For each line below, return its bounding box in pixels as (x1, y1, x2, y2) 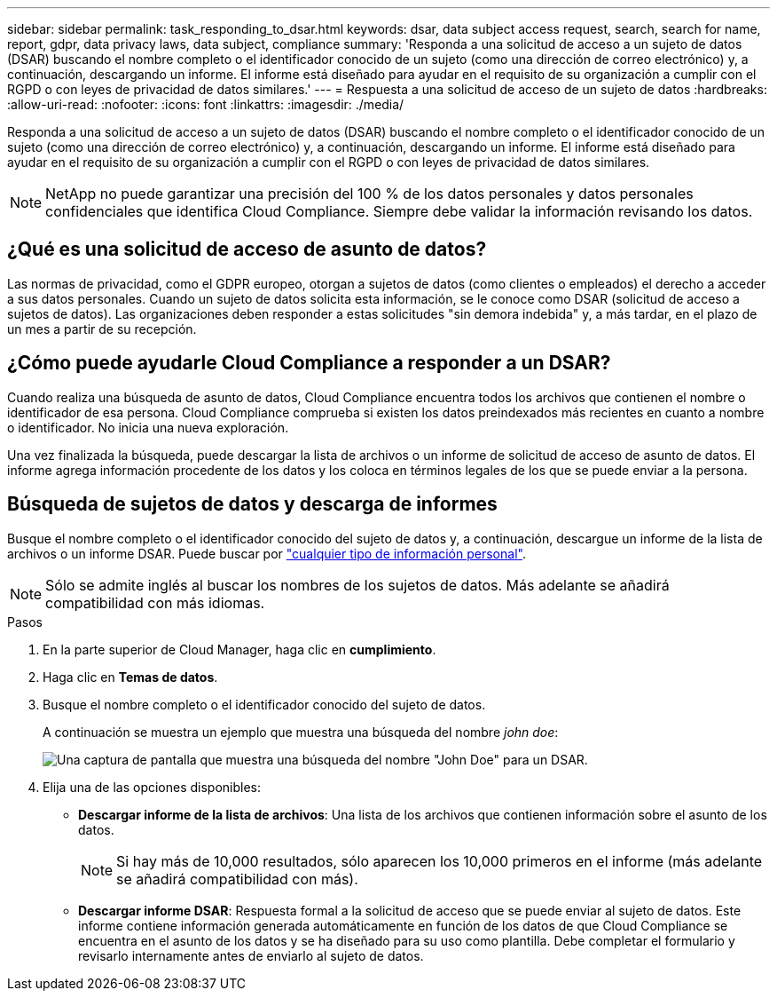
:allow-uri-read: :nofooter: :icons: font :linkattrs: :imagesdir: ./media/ (7, 97, 404, 112)
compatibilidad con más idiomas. (45, 593, 265, 612)
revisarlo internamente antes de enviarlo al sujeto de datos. (78, 947, 424, 963)
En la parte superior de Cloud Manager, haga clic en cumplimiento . (43, 641, 436, 657)
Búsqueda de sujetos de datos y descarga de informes (7, 493, 498, 516)
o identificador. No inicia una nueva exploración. (7, 419, 289, 435)
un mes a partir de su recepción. (7, 321, 197, 337)
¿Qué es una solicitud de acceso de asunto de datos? (7, 238, 487, 261)
